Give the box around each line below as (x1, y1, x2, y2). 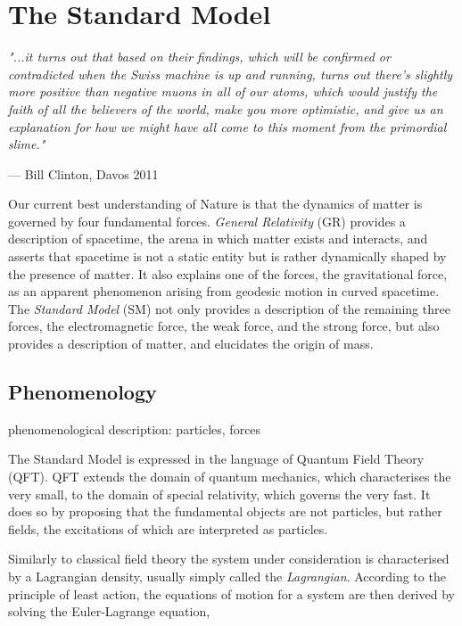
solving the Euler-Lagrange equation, (8, 602, 210, 621)
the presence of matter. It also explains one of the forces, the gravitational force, (8, 264, 448, 283)
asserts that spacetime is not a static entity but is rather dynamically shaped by (8, 247, 447, 266)
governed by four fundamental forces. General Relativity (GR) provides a (8, 211, 406, 230)
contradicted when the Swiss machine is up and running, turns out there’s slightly (8, 64, 453, 83)
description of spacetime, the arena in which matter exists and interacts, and (8, 229, 428, 248)
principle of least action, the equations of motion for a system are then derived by (8, 584, 455, 603)
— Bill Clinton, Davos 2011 (8, 164, 159, 183)
